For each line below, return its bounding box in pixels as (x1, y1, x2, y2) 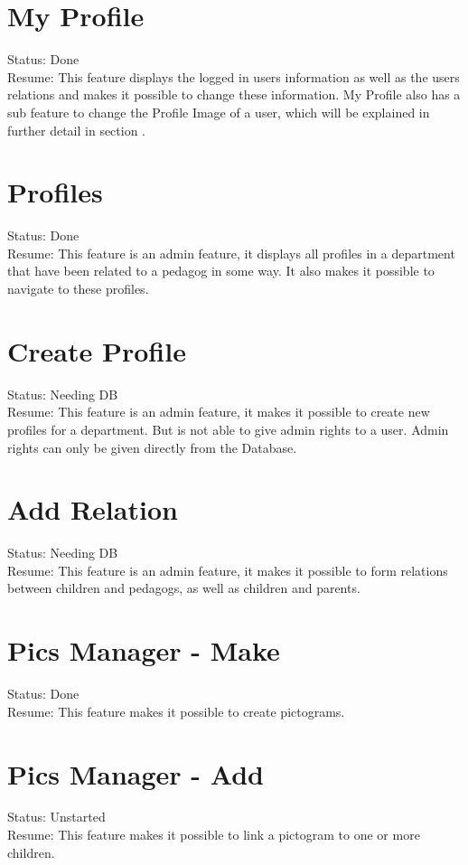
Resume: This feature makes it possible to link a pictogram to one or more (7, 825, 420, 844)
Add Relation (7, 491, 178, 528)
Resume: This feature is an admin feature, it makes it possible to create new (7, 402, 430, 421)
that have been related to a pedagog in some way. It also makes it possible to (7, 261, 435, 280)
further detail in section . (7, 120, 146, 139)
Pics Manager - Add (7, 755, 264, 792)
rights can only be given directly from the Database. (7, 437, 297, 456)
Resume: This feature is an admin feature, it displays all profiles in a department (7, 243, 455, 262)
